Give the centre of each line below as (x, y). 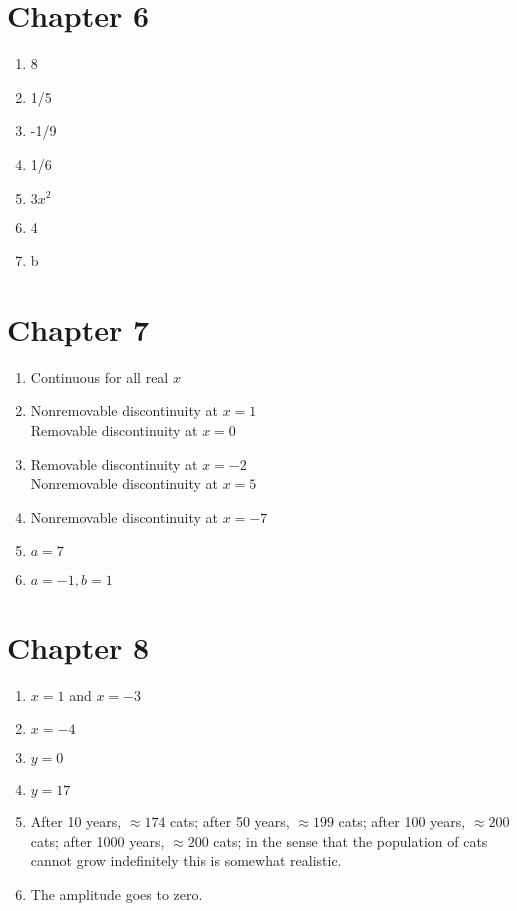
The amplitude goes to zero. (116, 893)
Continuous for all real (99, 376)
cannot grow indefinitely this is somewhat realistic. (186, 860)
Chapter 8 (78, 646)
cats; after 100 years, (402, 821)
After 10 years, (76, 821)
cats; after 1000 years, (97, 840)
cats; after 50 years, (230, 821)
